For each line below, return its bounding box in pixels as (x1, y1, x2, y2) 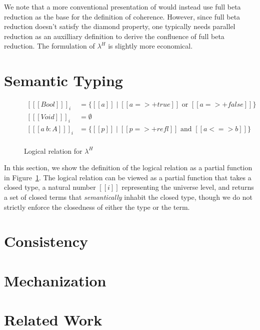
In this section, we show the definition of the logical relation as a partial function (4, 162, 252, 173)
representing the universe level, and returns (121, 182, 254, 192)
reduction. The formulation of (4, 41, 95, 51)
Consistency (4, 231, 88, 251)
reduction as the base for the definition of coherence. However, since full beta (4, 11, 240, 22)
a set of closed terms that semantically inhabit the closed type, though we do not (4, 191, 253, 202)
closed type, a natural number (4, 182, 96, 192)
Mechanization (4, 270, 106, 290)
